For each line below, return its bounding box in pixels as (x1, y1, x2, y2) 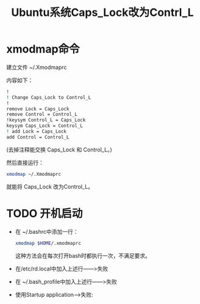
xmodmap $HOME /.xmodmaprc (15, 240, 81, 246)
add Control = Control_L (6, 134, 70, 140)
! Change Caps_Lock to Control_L (6, 94, 91, 101)
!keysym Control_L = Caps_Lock (6, 117, 86, 123)
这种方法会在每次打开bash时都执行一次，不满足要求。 (15, 252, 151, 259)
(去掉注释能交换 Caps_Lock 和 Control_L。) (6, 146, 112, 153)
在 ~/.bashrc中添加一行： (15, 228, 79, 235)
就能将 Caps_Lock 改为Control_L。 (6, 183, 93, 190)
